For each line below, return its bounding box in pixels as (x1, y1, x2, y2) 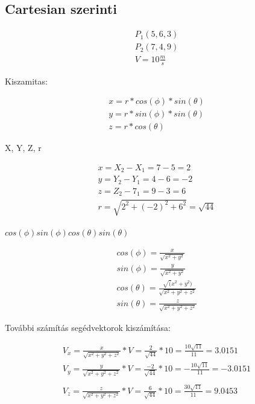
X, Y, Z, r (5, 141, 42, 154)
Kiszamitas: (5, 74, 48, 87)
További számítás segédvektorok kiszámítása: (5, 321, 171, 333)
